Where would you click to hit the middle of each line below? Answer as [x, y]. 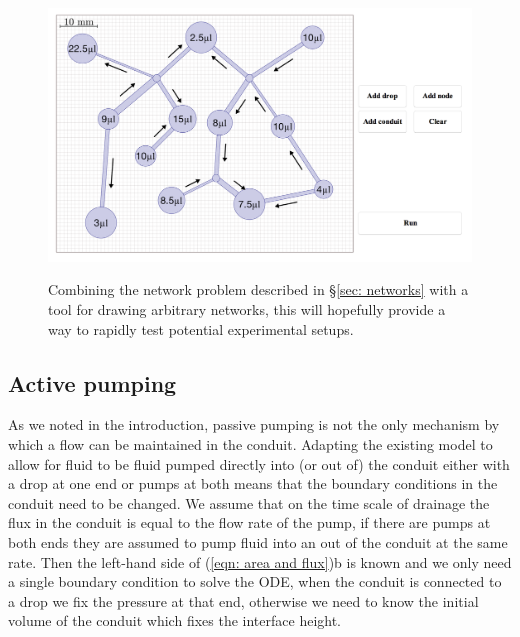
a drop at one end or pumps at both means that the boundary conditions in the [253, 483]
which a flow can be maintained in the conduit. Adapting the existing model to [250, 443]
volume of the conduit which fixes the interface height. [175, 620]
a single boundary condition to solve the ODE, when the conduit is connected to [255, 581]
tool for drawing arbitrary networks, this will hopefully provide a [247, 309]
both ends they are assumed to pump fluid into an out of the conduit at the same [258, 541]
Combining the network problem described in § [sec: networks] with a [258, 289]
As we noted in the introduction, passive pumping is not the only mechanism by [254, 424]
